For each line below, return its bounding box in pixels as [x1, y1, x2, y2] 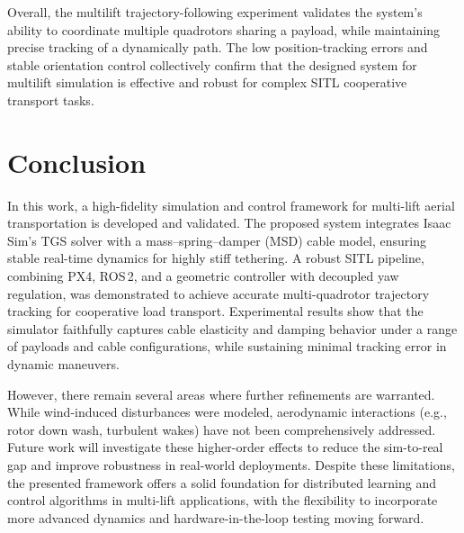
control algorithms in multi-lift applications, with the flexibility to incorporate [7, 491, 438, 510]
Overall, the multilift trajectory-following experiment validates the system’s [7, 3, 423, 21]
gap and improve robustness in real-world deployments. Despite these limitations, [7, 456, 455, 474]
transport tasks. [7, 90, 94, 109]
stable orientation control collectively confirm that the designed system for [7, 55, 417, 74]
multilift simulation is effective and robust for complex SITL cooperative [7, 73, 407, 92]
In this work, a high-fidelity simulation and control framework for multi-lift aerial [7, 195, 455, 214]
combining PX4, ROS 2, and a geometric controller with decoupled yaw [7, 266, 399, 285]
